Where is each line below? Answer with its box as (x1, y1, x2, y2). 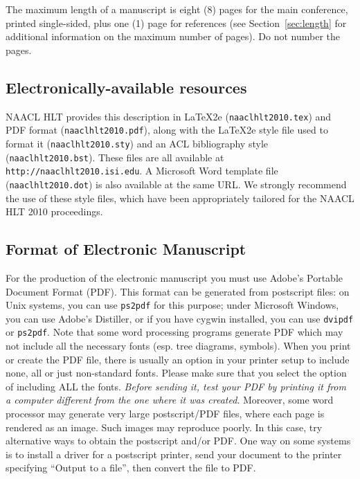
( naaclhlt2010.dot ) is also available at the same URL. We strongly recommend (6, 177, 347, 191)
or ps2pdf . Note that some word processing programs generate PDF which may (6, 325, 343, 339)
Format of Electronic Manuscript (6, 238, 246, 260)
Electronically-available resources (6, 76, 247, 98)
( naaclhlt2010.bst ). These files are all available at (6, 150, 224, 164)
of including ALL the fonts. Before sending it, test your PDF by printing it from (6, 379, 346, 393)
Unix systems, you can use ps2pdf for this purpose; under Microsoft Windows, (6, 298, 339, 312)
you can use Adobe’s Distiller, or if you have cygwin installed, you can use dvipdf (6, 311, 354, 325)
